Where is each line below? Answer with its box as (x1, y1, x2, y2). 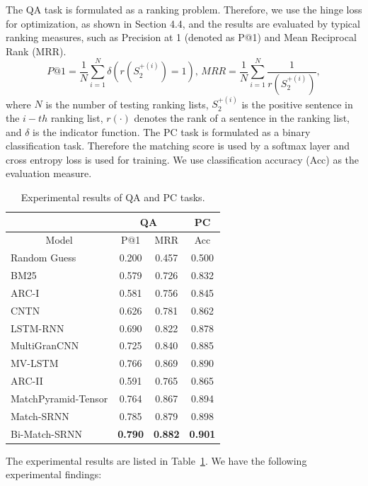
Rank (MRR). (6, 43, 67, 58)
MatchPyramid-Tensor (11, 391, 108, 406)
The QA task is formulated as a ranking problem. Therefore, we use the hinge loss (6, 2, 362, 16)
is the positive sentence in (241, 96, 353, 111)
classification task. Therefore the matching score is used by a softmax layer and (6, 138, 350, 153)
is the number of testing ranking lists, (45, 96, 209, 111)
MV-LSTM (11, 356, 59, 371)
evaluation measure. (6, 166, 92, 181)
